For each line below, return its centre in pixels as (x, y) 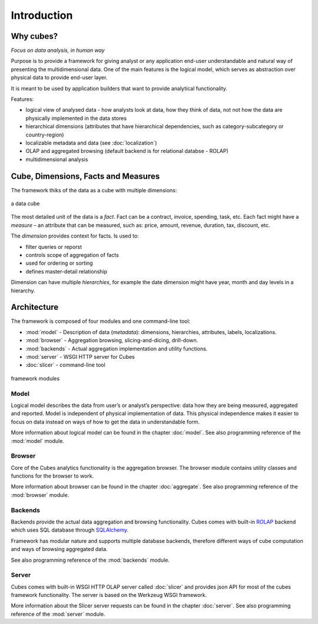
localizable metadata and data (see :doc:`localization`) (91, 143)
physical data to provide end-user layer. (59, 78)
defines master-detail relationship (67, 271)
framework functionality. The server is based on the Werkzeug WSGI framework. (109, 595)
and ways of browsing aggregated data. (59, 549)
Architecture (35, 307)
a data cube (25, 203)
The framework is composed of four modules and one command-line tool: (101, 321)
